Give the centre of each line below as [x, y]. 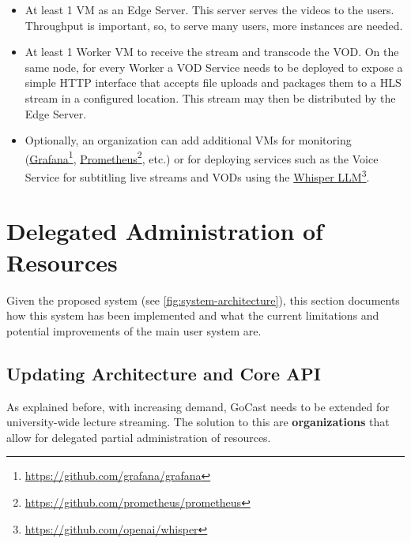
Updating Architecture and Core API [164, 373]
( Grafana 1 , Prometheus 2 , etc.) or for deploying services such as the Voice [202, 157]
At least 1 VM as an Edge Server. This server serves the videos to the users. [209, 9]
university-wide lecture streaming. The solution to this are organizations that [198, 422]
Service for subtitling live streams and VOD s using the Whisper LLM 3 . [197, 176]
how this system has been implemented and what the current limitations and [193, 315]
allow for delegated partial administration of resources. [139, 437]
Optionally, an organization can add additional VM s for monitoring [188, 140]
